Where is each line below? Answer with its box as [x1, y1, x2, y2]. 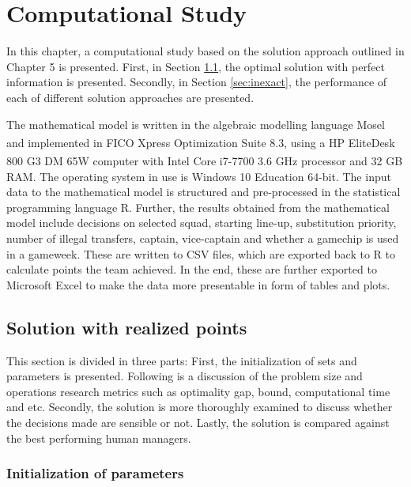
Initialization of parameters [6, 463, 184, 483]
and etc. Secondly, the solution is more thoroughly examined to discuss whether [6, 398, 393, 415]
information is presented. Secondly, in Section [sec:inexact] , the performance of [6, 74, 387, 90]
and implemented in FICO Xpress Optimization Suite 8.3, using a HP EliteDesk [6, 134, 395, 150]
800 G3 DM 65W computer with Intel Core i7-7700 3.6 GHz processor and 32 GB [6, 153, 403, 168]
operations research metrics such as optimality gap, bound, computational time [6, 383, 390, 399]
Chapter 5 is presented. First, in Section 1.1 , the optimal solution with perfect [6, 58, 386, 74]
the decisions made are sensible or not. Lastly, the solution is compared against [6, 413, 390, 430]
